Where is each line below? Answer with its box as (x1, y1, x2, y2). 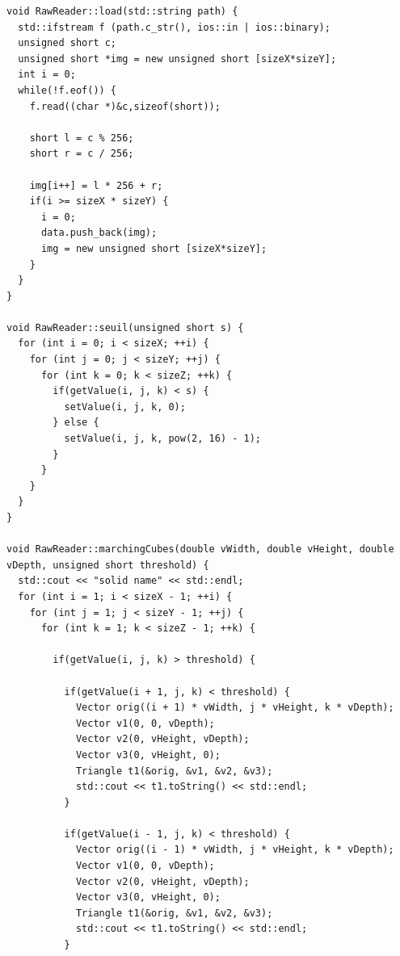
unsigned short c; (18, 37, 117, 49)
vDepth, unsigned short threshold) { (6, 559, 209, 571)
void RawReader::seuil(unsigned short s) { (6, 321, 244, 333)
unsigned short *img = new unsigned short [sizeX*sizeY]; (18, 52, 337, 65)
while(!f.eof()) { (18, 84, 117, 96)
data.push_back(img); (40, 227, 158, 239)
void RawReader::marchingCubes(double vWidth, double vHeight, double (6, 543, 394, 556)
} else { (53, 417, 99, 429)
